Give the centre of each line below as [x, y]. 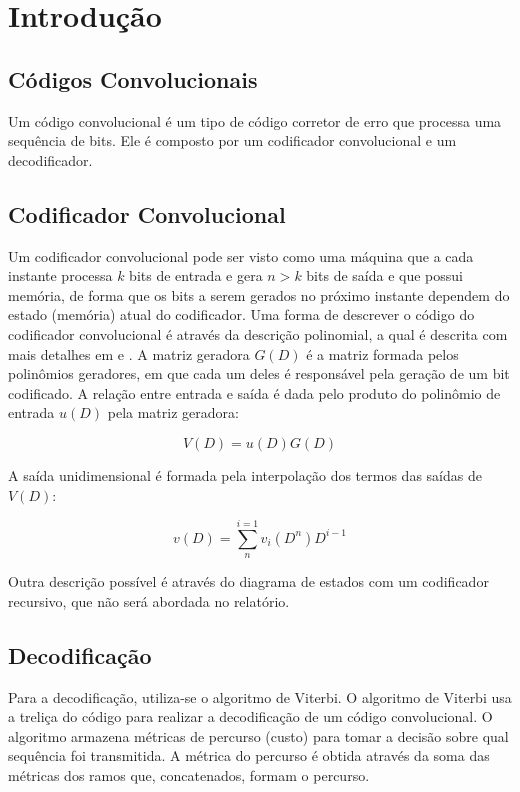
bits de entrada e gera [196, 275]
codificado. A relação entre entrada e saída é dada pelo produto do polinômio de [254, 392]
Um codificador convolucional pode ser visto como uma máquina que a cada [241, 255]
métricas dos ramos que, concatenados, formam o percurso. [189, 775]
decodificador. [50, 159]
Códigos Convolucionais [133, 78]
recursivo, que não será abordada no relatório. [149, 600]
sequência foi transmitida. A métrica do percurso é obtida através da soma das [249, 755]
